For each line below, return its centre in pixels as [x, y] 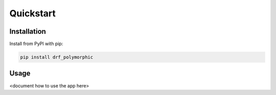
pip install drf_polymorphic [57, 57]
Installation [28, 31]
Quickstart [33, 13]
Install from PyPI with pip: [36, 44]
